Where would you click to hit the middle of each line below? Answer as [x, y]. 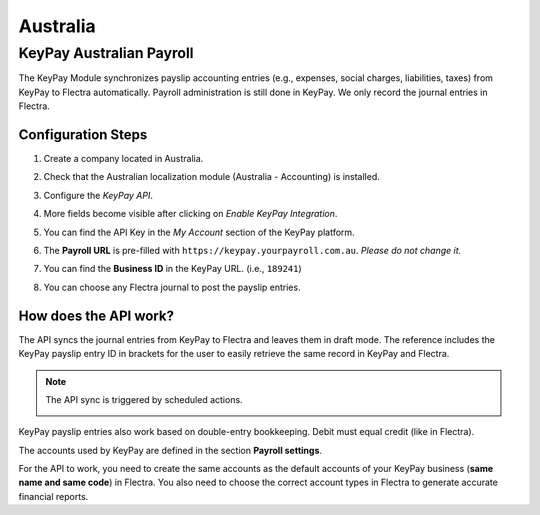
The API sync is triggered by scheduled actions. [144, 399]
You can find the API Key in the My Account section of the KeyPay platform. [199, 232]
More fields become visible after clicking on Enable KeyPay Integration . [190, 214]
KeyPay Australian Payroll [106, 53]
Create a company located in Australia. [123, 159]
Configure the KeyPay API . [98, 195]
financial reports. [53, 496]
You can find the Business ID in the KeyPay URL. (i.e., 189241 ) [172, 269]
